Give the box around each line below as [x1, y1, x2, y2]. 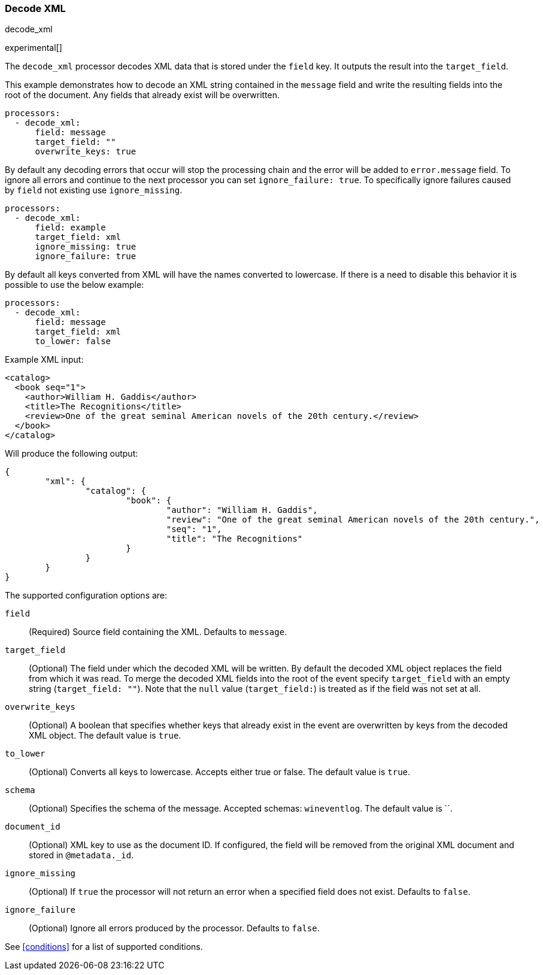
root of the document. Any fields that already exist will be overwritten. [5, 90, 280, 101]
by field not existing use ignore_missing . [5, 185, 183, 196]
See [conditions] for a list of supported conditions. [5, 941, 203, 952]
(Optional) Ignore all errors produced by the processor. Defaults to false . [29, 923, 320, 934]
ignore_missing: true [35, 242, 136, 252]
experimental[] [5, 42, 62, 53]
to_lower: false [35, 336, 111, 347]
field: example [35, 223, 106, 233]
